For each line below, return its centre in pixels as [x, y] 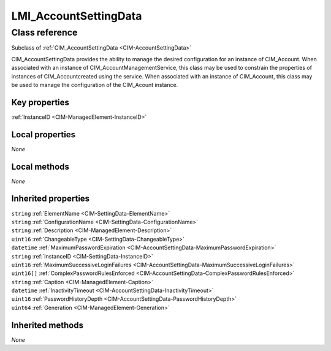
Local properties [44, 134]
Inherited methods [48, 325]
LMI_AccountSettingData [77, 16]
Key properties [40, 102]
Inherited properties [51, 199]
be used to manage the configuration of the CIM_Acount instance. [95, 85]
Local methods [40, 166]
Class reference [44, 32]
